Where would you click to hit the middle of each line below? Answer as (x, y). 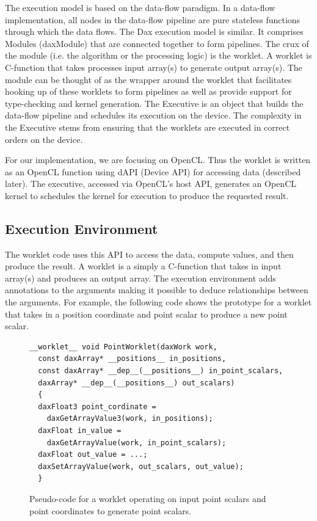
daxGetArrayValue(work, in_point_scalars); (137, 443)
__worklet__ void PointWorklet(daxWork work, (123, 347)
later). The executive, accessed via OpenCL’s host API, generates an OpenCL (151, 184)
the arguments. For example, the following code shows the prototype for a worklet (158, 302)
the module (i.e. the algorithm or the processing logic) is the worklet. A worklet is (158, 55)
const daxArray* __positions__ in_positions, (132, 359)
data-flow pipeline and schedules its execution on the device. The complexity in (153, 115)
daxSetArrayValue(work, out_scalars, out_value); (141, 466)
